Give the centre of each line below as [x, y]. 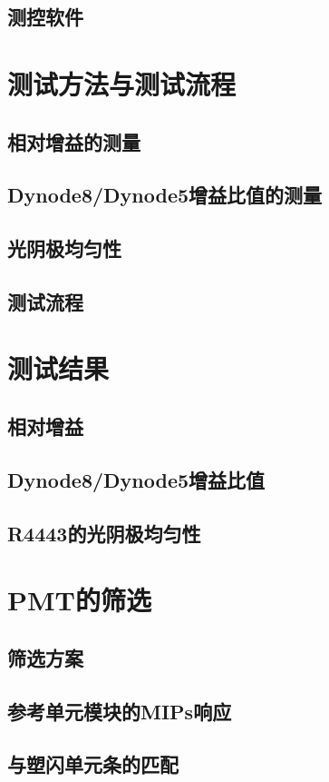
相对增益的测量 [74, 141]
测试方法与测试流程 [122, 83]
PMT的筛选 [79, 600]
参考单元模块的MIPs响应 [120, 711]
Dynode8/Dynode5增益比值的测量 [165, 195]
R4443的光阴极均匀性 [104, 533]
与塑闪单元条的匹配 [93, 764]
